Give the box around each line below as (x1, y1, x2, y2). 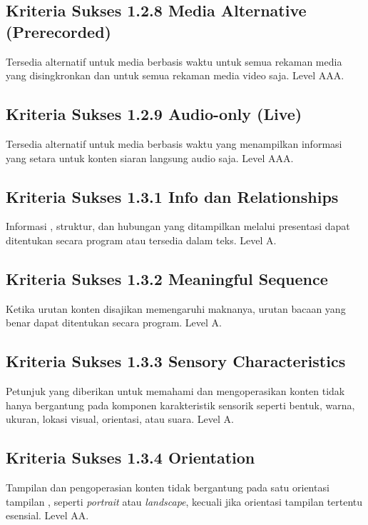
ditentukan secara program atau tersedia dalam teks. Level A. (6, 232, 277, 247)
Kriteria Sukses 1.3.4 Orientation (6, 446, 255, 469)
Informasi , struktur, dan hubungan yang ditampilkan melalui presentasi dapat (6, 219, 350, 234)
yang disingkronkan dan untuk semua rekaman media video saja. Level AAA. (6, 68, 344, 83)
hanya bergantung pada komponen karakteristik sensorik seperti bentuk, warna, (6, 397, 355, 412)
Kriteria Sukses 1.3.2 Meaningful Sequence (6, 267, 328, 289)
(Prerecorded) (6, 20, 111, 42)
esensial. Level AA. (6, 508, 89, 523)
